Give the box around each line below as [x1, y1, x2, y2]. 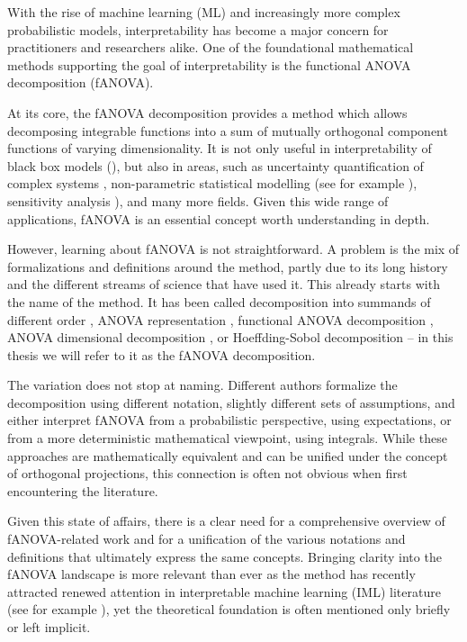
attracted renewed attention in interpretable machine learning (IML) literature [7, 582, 441, 601]
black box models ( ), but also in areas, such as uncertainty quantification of [7, 156, 424, 175]
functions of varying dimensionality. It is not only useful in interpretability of [7, 139, 432, 158]
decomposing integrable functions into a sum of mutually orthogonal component [7, 121, 448, 140]
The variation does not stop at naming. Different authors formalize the [7, 375, 398, 394]
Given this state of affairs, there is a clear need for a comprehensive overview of [7, 511, 445, 530]
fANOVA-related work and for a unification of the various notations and [7, 529, 406, 548]
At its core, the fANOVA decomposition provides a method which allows [7, 103, 408, 122]
